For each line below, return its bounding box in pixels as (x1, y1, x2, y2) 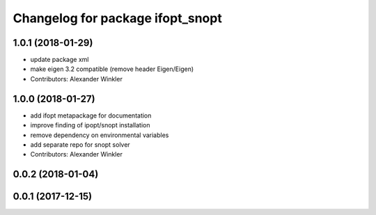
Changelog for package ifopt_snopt (13, 10, 222, 26)
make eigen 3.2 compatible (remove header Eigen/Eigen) (30, 65, 194, 73)
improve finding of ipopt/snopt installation (30, 121, 150, 129)
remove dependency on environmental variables (30, 131, 169, 139)
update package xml (30, 56, 89, 64)
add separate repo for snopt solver (30, 140, 130, 149)
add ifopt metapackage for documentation (30, 111, 152, 120)
